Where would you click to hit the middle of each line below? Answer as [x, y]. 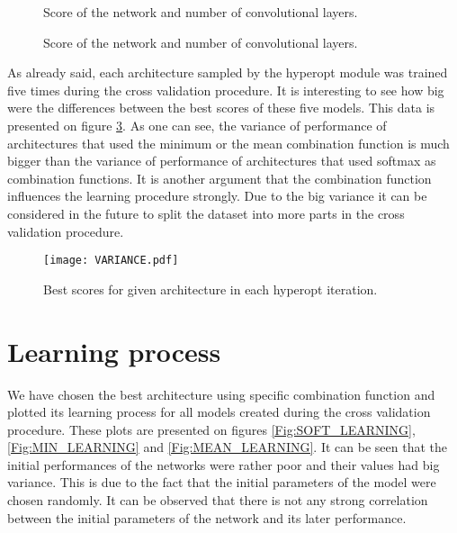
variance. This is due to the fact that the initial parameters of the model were [222, 482]
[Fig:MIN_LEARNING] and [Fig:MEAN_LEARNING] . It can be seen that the [227, 447]
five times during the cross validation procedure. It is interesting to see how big [226, 90]
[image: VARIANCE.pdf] [111, 261]
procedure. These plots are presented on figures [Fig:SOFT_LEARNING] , [211, 429]
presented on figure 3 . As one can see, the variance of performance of [197, 125]
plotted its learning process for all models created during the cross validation [219, 412]
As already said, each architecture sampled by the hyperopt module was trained [228, 72]
